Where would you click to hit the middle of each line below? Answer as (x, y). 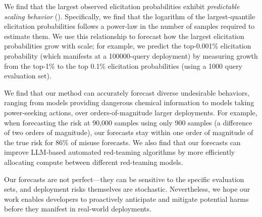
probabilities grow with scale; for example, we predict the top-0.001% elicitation (128, 46)
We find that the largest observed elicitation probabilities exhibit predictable (122, 6)
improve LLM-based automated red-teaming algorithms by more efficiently (120, 152)
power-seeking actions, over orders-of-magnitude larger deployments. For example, (131, 112)
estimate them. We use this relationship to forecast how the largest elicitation (124, 36)
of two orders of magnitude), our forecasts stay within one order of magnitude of (129, 132)
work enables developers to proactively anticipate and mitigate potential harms (126, 199)
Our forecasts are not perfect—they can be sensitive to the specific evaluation (124, 179)
